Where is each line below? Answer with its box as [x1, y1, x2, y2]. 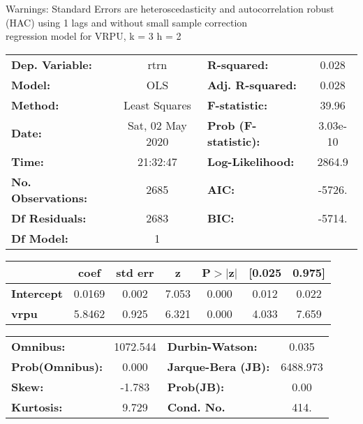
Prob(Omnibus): [11, 358, 103, 374]
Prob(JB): [167, 378, 225, 395]
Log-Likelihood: [207, 153, 295, 169]
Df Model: [11, 229, 68, 246]
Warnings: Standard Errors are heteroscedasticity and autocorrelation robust [6, 1, 334, 15]
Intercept [11, 285, 63, 301]
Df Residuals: [11, 209, 87, 226]
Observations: [11, 189, 88, 206]
